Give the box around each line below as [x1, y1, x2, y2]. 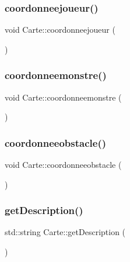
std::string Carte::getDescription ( [5, 226, 126, 238]
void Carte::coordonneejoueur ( [5, 23, 115, 36]
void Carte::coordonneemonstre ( [5, 91, 122, 103]
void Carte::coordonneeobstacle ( [5, 158, 122, 171]
